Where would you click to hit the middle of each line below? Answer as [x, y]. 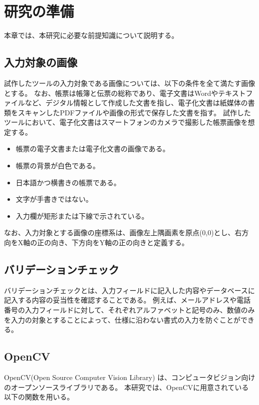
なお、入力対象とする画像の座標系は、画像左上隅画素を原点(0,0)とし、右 [123, 232]
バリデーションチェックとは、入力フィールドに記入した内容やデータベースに [129, 290]
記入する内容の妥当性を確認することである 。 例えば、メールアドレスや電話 [128, 300]
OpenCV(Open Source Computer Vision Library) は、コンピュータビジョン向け [130, 377]
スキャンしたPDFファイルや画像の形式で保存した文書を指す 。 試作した [134, 112]
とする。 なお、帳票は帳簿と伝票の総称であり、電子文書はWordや [111, 93]
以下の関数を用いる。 [39, 397]
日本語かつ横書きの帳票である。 [68, 182]
